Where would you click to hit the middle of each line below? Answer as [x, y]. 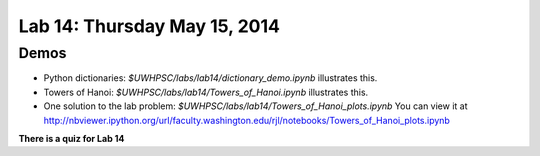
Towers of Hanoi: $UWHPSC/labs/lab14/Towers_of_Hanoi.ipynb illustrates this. [206, 92]
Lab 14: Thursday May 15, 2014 [149, 26]
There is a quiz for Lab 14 [71, 138]
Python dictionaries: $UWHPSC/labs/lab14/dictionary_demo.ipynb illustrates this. [210, 78]
